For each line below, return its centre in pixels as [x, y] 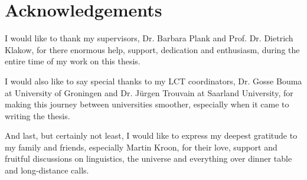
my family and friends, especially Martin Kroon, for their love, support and [141, 147]
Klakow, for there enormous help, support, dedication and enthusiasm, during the [152, 49]
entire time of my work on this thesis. [73, 61]
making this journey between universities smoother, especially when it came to [147, 104]
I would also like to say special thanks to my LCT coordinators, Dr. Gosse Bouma [153, 81]
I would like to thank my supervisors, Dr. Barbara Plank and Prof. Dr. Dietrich [149, 38]
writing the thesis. [37, 115]
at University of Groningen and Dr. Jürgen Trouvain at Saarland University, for [149, 92]
